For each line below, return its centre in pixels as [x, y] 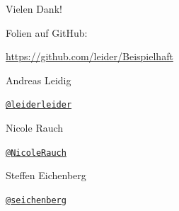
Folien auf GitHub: [47, 32]
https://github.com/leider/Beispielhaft [89, 56]
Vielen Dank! [34, 8]
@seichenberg [36, 200]
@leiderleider [39, 105]
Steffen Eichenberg [46, 175]
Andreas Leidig [39, 80]
